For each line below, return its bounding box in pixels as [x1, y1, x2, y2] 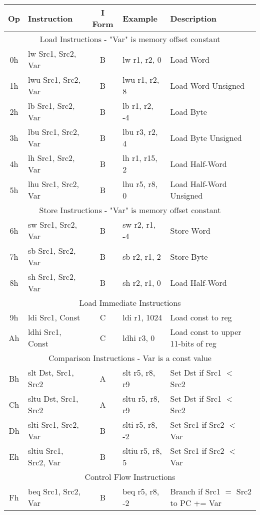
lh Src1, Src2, [28, 152, 75, 163]
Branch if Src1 [170, 485, 220, 497]
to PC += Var [170, 497, 221, 508]
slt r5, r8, [122, 367, 155, 378]
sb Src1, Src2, [28, 245, 76, 256]
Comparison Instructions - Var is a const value [48, 352, 211, 364]
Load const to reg [170, 311, 232, 323]
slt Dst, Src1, [28, 367, 74, 378]
